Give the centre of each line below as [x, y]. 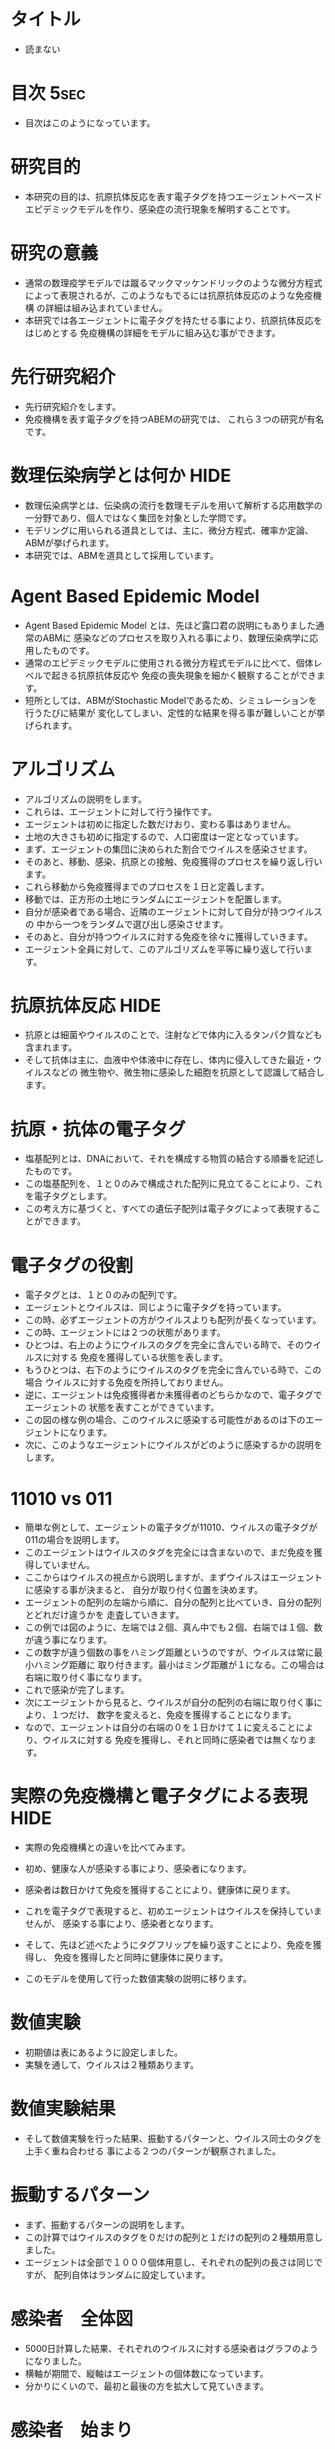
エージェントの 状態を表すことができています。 [122, 1407]
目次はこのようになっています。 [90, 122]
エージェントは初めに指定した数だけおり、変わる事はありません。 [160, 824]
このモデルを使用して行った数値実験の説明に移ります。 [138, 1979]
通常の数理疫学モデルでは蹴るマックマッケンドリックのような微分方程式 [173, 282]
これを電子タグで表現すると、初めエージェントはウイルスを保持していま [173, 1911]
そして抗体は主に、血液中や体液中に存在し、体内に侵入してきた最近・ [169, 1060]
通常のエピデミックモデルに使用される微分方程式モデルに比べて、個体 [169, 662]
